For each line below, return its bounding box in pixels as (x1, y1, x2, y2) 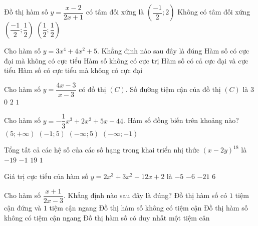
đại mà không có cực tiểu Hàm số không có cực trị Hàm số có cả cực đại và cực (4, 55, 248, 65)
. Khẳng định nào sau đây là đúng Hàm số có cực (97, 45, 249, 55)
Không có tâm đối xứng (177, 6, 250, 16)
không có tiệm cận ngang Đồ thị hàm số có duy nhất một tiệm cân (4, 212, 210, 222)
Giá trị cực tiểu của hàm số (4, 171, 89, 181)
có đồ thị (79, 84, 106, 94)
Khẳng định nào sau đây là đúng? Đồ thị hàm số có (68, 190, 227, 200)
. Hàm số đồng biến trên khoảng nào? (123, 115, 239, 125)
